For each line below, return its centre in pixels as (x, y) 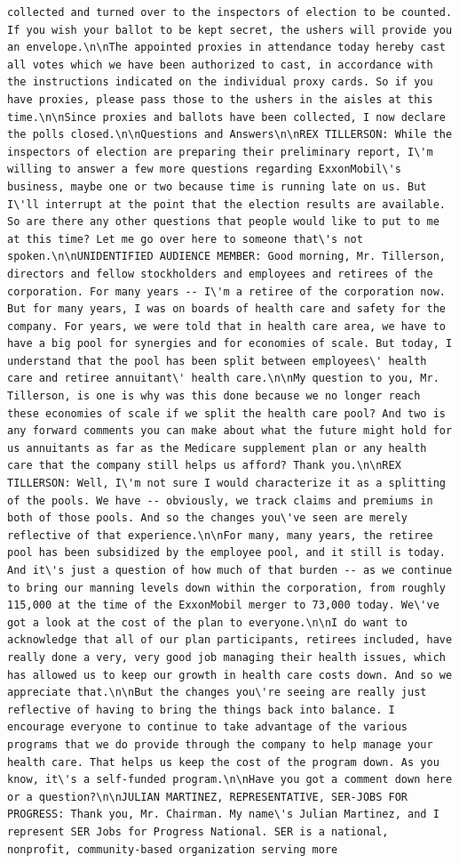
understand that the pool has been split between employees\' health (217, 361)
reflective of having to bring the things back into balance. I (201, 710)
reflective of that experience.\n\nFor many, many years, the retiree (220, 535)
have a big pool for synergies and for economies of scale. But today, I (230, 344)
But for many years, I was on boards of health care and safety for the (226, 309)
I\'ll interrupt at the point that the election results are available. (226, 204)
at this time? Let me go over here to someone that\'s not (185, 239)
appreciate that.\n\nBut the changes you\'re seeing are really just (217, 693)
